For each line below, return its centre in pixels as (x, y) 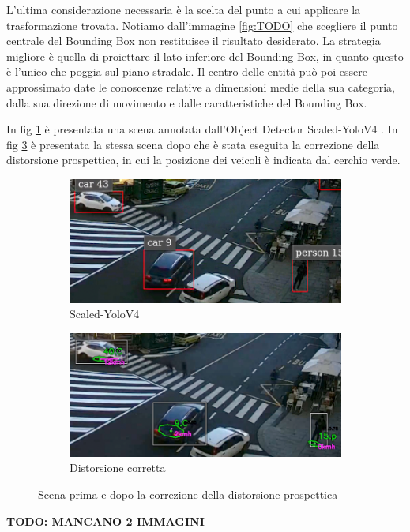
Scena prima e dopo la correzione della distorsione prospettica (188, 495)
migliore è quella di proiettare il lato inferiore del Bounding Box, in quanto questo (205, 56)
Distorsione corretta (118, 468)
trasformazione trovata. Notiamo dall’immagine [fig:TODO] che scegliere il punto (202, 25)
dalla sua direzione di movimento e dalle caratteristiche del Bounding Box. (187, 102)
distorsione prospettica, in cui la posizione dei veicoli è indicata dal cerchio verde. (203, 160)
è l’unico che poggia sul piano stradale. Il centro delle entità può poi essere (187, 71)
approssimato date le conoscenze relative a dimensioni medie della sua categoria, (201, 86)
